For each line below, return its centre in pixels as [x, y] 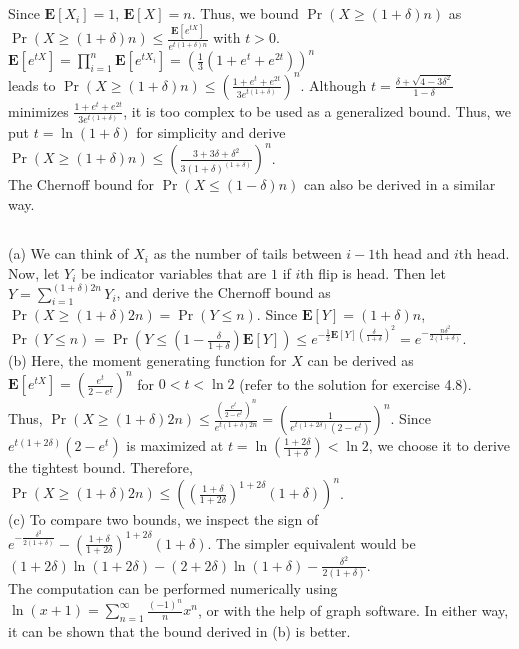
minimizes [38, 110]
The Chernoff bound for [81, 184]
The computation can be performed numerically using [173, 587]
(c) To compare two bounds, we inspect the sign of [163, 519]
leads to [32, 84]
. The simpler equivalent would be [311, 542]
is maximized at [175, 445]
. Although [333, 84]
